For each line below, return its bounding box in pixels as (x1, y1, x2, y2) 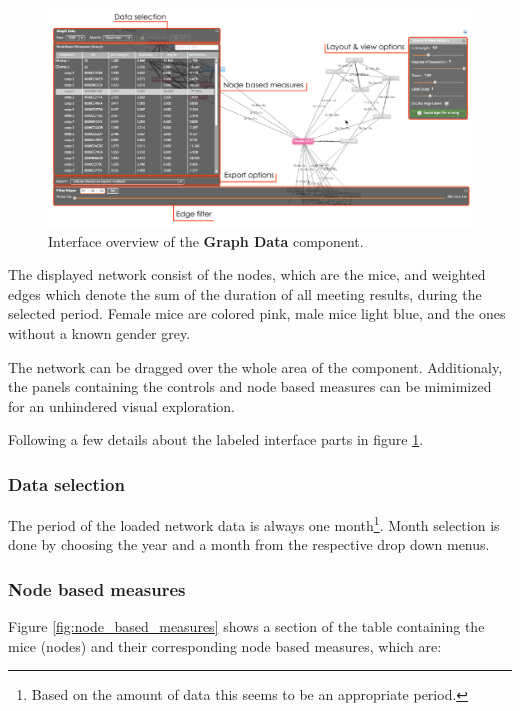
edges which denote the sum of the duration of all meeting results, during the (8, 283, 482, 304)
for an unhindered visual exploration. (8, 395, 235, 416)
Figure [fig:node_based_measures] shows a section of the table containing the (8, 616, 485, 637)
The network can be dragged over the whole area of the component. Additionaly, (8, 356, 503, 377)
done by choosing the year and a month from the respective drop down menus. (8, 534, 490, 555)
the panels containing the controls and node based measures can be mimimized (8, 376, 492, 397)
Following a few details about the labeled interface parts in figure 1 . (8, 429, 424, 450)
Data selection (8, 471, 125, 496)
